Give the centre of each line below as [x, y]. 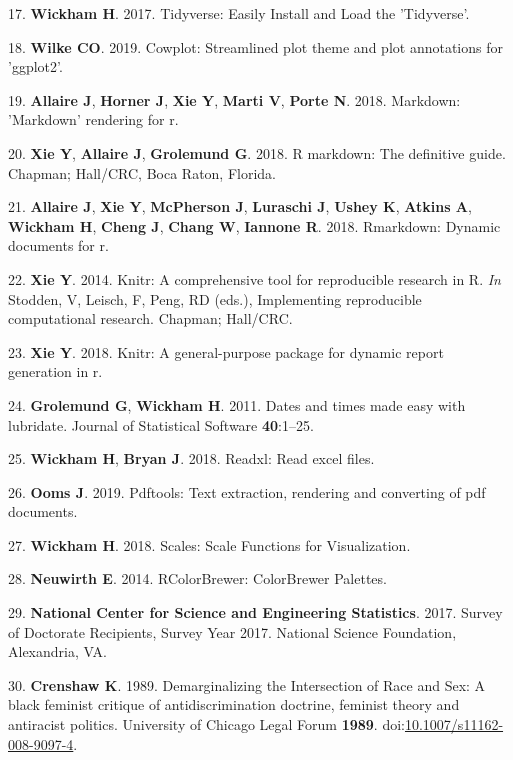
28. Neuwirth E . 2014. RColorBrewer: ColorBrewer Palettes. [197, 578]
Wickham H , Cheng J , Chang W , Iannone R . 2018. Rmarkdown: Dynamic [254, 225]
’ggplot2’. [35, 66]
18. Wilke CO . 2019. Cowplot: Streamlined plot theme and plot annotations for [255, 46]
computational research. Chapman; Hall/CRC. [150, 318]
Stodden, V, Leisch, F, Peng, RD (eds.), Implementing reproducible [215, 298]
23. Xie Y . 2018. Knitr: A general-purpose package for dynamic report [226, 351]
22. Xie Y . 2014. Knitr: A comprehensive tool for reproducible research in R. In [254, 278]
